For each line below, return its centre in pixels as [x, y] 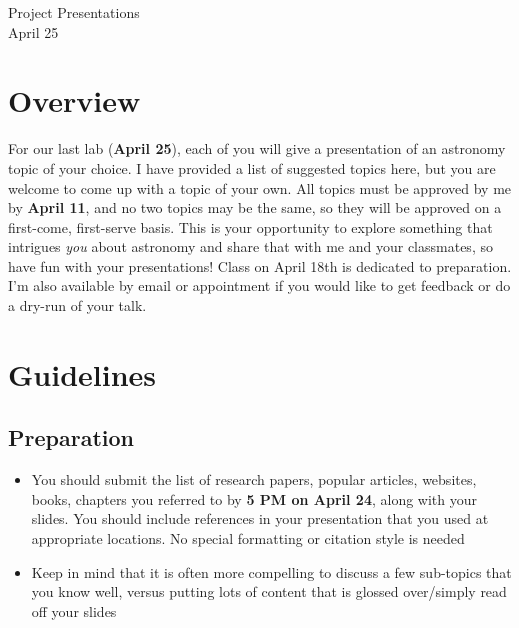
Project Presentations [74, 12]
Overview [74, 100]
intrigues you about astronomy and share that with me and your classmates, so [250, 246]
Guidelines [82, 373]
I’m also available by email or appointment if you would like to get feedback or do [259, 285]
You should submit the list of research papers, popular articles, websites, [254, 479]
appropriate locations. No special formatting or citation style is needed [248, 538]
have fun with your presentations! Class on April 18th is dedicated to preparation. [260, 265]
